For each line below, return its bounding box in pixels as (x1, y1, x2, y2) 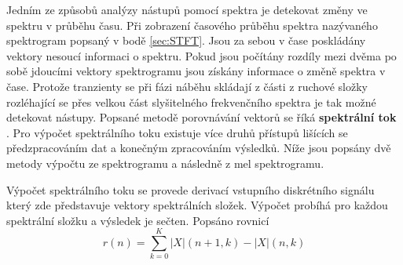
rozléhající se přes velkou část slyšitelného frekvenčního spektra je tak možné (6, 93, 376, 110)
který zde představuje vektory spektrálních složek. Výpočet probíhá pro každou (6, 197, 388, 213)
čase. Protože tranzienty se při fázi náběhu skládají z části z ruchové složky (6, 78, 368, 94)
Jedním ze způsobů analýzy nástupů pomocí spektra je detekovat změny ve (6, 2, 368, 17)
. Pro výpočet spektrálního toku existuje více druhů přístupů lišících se (6, 124, 348, 140)
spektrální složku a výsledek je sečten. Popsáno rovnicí (6, 212, 269, 228)
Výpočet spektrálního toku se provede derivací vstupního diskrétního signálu (6, 181, 375, 198)
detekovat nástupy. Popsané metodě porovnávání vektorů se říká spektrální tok (6, 109, 397, 125)
